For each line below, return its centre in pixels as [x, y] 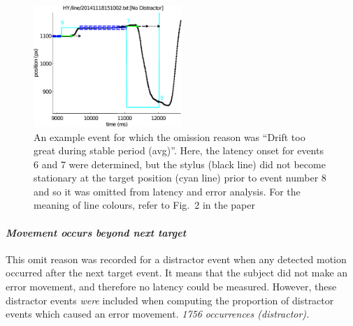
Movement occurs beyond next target [96, 232]
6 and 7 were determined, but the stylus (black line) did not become [180, 164]
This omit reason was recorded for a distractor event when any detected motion [176, 259]
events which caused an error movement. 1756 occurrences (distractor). [158, 314]
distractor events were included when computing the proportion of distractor [170, 300]
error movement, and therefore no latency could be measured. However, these [171, 287]
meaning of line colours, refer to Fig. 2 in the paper [145, 205]
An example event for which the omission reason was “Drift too [170, 136]
